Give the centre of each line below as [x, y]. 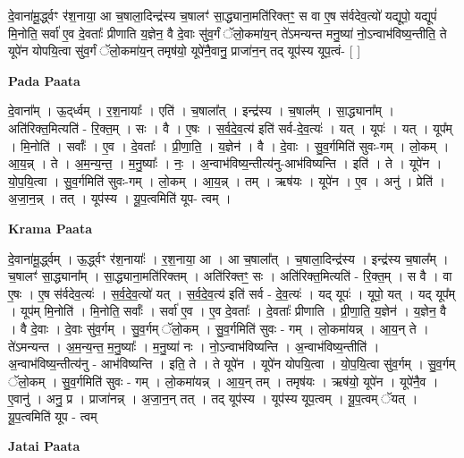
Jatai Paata [44, 446]
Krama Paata [50, 228]
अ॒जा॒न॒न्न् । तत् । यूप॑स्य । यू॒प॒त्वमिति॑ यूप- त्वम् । [120, 198]
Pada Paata [44, 80]
